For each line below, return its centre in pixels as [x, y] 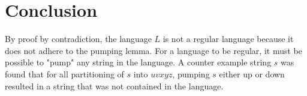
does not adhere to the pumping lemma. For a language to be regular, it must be [153, 50]
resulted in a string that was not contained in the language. [114, 85]
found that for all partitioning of [64, 73]
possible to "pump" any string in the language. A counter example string [138, 62]
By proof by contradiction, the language [78, 39]
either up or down [252, 73]
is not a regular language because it [228, 39]
